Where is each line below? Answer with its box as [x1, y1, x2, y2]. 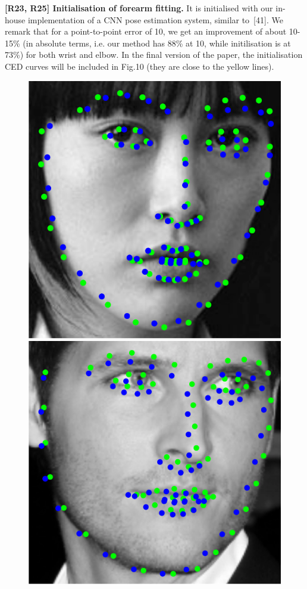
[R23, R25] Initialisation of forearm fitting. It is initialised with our [5, 2, 273, 14]
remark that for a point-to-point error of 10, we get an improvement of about [5, 25, 287, 38]
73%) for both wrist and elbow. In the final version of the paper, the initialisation [5, 48, 303, 61]
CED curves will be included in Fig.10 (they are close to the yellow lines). [5, 60, 274, 72]
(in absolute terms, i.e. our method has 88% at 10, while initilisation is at [23, 36, 291, 49]
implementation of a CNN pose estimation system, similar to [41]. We [27, 13, 283, 26]
